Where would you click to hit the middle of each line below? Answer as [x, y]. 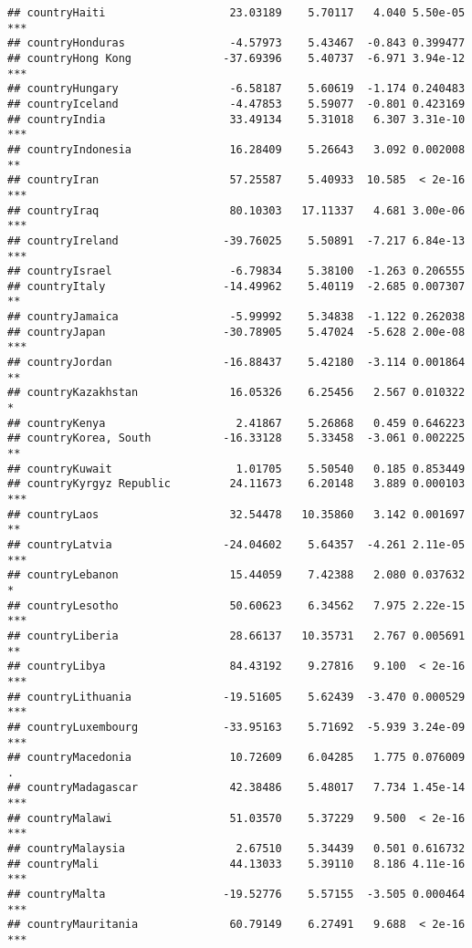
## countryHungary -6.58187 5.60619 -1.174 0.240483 [236, 89]
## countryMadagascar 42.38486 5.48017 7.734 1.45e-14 [236, 788]
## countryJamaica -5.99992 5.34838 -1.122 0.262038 [236, 317]
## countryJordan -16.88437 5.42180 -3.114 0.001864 [236, 363]
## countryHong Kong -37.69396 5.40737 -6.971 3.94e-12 [236, 58]
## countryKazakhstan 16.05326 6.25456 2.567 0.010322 [236, 393]
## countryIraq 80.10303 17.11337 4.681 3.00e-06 [236, 210]
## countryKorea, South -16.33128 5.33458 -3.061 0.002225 [236, 438]
